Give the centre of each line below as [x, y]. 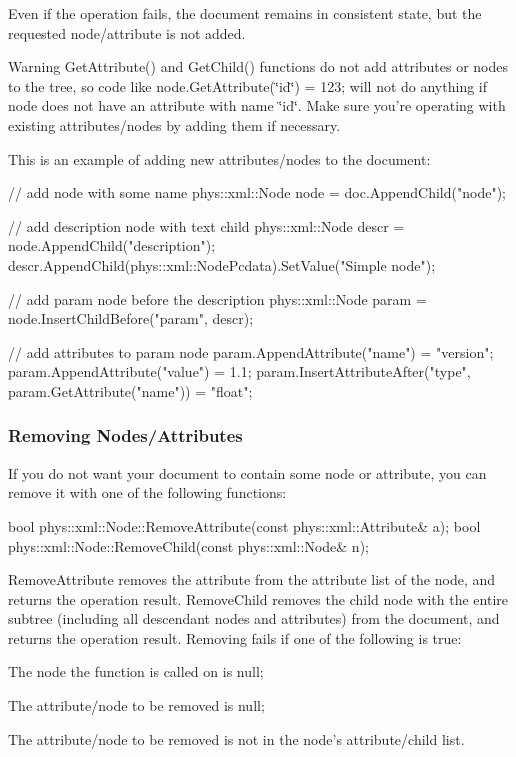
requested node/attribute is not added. [127, 32]
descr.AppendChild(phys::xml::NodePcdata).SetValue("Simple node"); [222, 264]
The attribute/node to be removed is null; [136, 705]
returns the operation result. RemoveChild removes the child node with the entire [258, 598]
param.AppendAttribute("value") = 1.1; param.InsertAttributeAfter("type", [239, 371]
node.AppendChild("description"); [112, 245]
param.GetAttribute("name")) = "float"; [130, 390]
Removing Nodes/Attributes [125, 435]
